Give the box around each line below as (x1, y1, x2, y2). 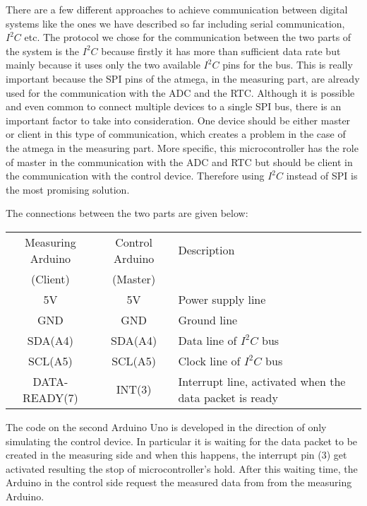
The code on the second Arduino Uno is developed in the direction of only (6, 419, 327, 434)
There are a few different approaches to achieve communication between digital (6, 2, 348, 16)
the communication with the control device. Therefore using (6, 168, 265, 183)
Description (178, 242, 235, 259)
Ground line (178, 311, 238, 328)
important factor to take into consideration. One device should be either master (6, 112, 351, 127)
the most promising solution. (6, 182, 130, 196)
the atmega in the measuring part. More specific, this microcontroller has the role (6, 140, 359, 155)
